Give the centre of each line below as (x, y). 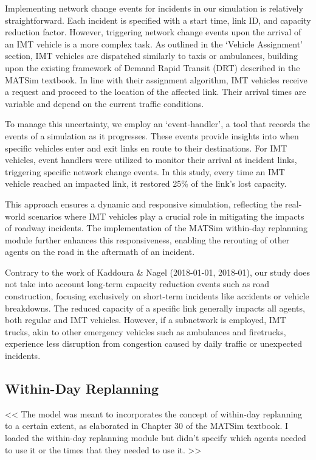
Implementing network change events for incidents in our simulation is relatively (154, 8)
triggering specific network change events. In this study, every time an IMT (145, 171)
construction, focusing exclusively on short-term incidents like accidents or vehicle (157, 296)
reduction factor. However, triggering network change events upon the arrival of (153, 32)
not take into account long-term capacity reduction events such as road (137, 284)
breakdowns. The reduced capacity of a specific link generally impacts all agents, (155, 308)
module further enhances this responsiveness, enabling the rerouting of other (147, 239)
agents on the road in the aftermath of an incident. (100, 252)
